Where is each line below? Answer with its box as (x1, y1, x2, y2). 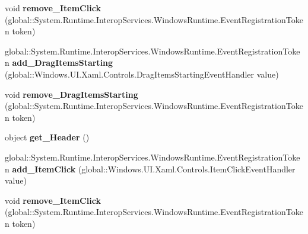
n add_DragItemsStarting (5, 56, 113, 69)
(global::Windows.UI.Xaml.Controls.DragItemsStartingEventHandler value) (5, 68, 279, 80)
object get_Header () (5, 131, 90, 143)
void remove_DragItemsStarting (5, 88, 138, 100)
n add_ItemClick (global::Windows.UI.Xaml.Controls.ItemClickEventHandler (5, 162, 296, 175)
